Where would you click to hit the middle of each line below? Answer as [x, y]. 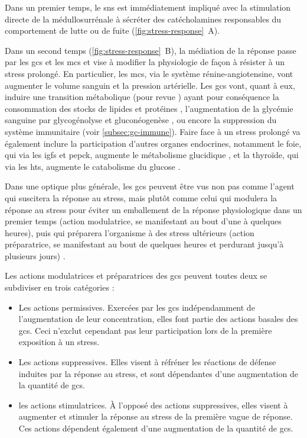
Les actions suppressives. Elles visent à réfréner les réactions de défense [147, 362]
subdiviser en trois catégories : [60, 287]
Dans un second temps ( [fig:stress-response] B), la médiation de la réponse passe [151, 50]
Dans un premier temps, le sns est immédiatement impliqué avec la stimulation [148, 7]
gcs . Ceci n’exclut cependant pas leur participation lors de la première [145, 330]
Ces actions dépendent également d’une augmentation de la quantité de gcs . [156, 428]
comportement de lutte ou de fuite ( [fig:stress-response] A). [112, 30]
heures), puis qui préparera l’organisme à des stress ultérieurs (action [130, 232]
